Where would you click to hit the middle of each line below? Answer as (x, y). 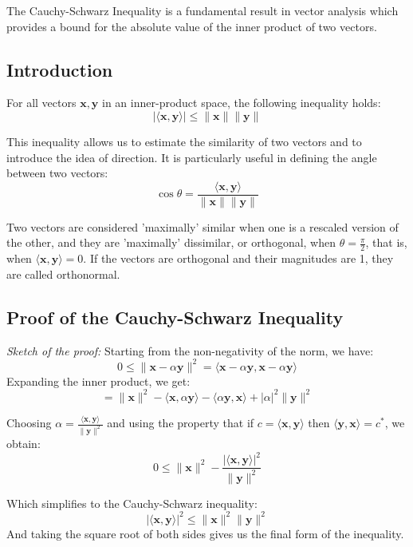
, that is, (386, 242)
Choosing (29, 423)
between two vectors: (57, 173)
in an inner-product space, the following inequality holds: (242, 103)
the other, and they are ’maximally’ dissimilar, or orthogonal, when (171, 242)
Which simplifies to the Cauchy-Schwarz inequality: (132, 503)
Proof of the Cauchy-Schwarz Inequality (175, 317)
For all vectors (41, 103)
